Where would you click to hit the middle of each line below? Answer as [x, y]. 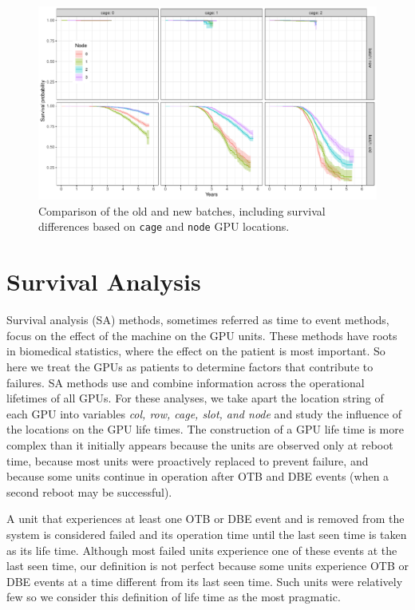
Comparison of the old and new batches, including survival [182, 210]
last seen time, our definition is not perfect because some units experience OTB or [207, 566]
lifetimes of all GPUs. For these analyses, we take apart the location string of [195, 398]
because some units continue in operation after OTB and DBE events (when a [198, 476]
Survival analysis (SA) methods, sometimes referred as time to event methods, [198, 320]
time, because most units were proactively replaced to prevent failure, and [188, 460]
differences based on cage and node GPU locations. [164, 226]
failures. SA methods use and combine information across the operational [186, 382]
